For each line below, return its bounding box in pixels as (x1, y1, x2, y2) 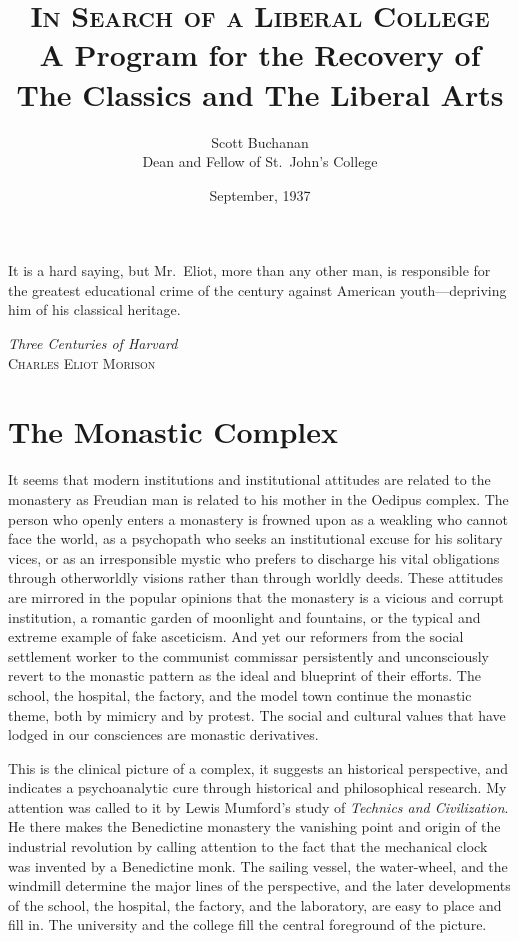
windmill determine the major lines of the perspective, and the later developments (8, 875, 511, 896)
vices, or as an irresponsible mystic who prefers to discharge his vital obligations (8, 547, 500, 568)
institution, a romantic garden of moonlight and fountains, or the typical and (8, 606, 481, 627)
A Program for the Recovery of (39, 34, 481, 75)
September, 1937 (209, 184, 311, 205)
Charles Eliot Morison (8, 352, 156, 373)
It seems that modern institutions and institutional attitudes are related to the (8, 469, 491, 490)
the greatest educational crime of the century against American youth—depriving (8, 279, 507, 300)
